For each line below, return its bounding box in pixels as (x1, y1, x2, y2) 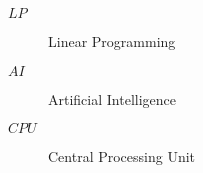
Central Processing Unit (48, 146, 196, 167)
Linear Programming (48, 31, 176, 51)
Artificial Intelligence (48, 88, 176, 109)
